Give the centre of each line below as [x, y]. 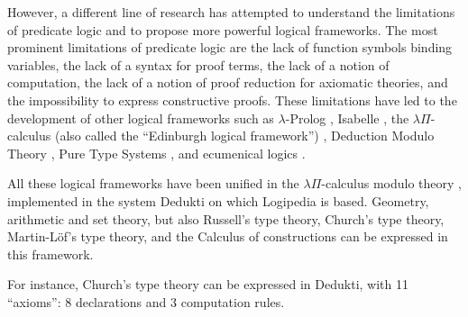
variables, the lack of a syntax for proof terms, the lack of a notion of [198, 64]
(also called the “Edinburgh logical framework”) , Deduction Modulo [244, 136]
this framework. [50, 254]
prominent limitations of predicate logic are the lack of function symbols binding [230, 47]
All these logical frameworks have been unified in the [153, 183]
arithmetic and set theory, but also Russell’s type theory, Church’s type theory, [226, 218]
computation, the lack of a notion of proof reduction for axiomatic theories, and [228, 82]
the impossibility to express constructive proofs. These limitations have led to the [232, 100]
